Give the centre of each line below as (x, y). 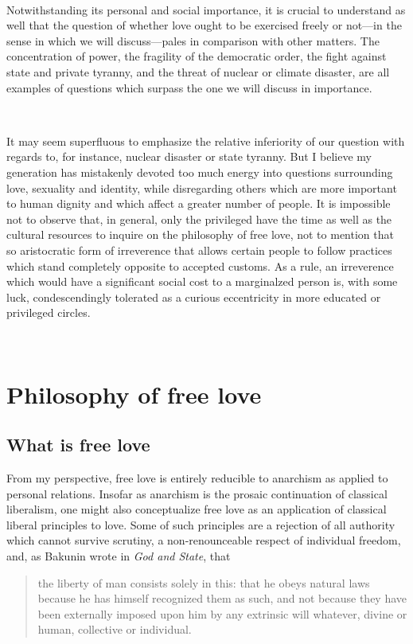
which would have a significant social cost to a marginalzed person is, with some (202, 281)
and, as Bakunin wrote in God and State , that (119, 556)
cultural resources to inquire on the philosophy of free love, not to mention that (200, 234)
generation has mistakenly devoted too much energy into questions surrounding (200, 172)
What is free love (78, 445)
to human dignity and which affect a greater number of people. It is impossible (199, 203)
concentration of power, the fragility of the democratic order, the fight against (197, 56)
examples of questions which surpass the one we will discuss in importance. (189, 87)
